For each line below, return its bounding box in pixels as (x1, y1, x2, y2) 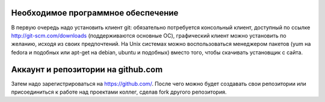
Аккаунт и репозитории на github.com (11, 64, 163, 75)
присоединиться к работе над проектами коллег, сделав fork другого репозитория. (11, 88, 227, 95)
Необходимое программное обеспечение (11, 8, 179, 18)
